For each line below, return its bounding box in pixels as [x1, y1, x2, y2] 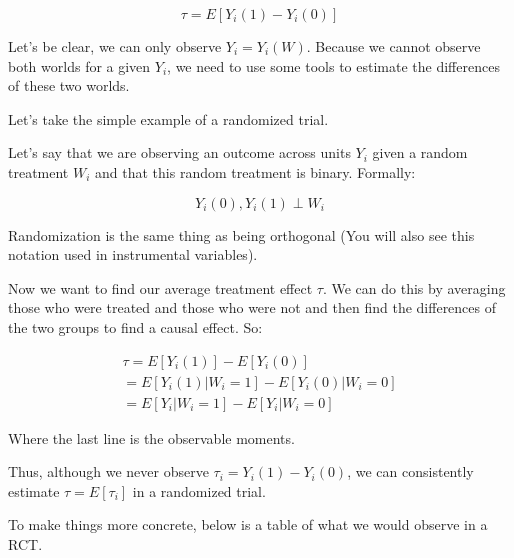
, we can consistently [347, 461, 474, 482]
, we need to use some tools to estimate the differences [167, 55, 500, 76]
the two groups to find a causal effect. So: [8, 316, 263, 337]
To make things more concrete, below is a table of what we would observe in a [8, 514, 488, 535]
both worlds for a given [8, 55, 151, 76]
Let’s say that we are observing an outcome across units [8, 142, 351, 163]
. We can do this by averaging [322, 277, 506, 298]
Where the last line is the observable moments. [8, 427, 295, 448]
